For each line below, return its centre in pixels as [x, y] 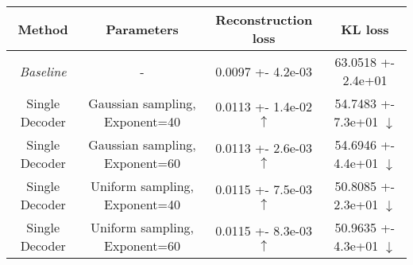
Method [43, 29]
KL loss [365, 29]
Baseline [43, 71]
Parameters [142, 29]
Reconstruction [264, 19]
